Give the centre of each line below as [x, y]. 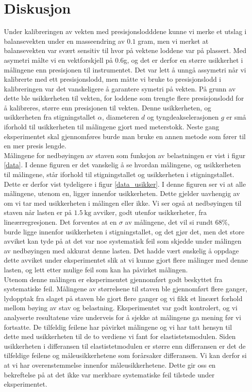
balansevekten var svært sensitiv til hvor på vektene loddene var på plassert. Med [125, 50]
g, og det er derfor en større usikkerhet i [183, 60]
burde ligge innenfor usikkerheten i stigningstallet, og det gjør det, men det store [124, 231]
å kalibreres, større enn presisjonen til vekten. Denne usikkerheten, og [108, 107]
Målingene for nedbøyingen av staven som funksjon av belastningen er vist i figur [125, 155]
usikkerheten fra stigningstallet [50, 117]
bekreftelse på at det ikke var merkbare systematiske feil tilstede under [109, 374]
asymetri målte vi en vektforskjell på [59, 60]
